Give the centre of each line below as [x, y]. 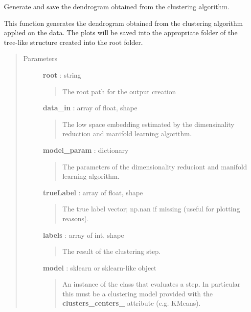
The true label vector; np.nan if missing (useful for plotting [151, 209]
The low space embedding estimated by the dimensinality [148, 124]
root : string [62, 74]
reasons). [76, 218]
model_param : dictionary [86, 150]
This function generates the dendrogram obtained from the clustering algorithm [124, 23]
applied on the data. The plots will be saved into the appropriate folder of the [121, 32]
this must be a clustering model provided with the [137, 293]
